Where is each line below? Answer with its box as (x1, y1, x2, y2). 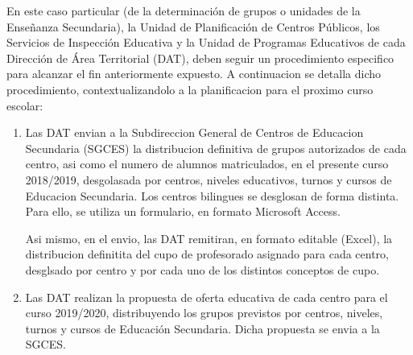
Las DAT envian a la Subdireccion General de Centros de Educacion (25, 124, 364, 141)
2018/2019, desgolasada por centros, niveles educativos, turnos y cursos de (25, 171, 392, 188)
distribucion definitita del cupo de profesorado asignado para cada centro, (25, 246, 390, 262)
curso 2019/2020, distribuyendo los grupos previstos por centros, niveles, (25, 304, 383, 321)
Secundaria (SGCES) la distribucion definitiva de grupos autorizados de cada (25, 139, 407, 156)
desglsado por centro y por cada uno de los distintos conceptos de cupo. (25, 261, 380, 278)
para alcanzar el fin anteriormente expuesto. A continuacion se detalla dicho (6, 65, 382, 82)
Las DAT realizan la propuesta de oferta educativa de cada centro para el (25, 288, 388, 305)
